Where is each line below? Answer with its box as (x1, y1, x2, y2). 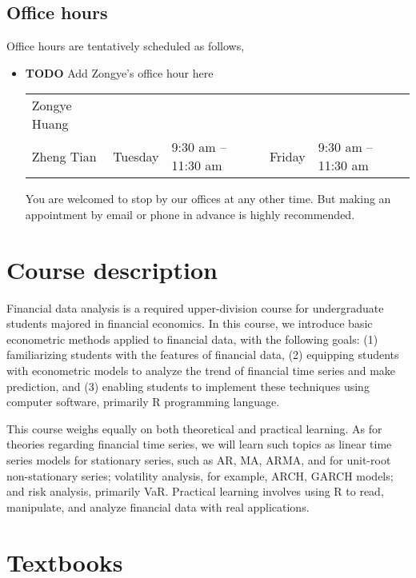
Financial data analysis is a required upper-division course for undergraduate (6, 299, 384, 316)
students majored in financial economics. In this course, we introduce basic (6, 315, 373, 332)
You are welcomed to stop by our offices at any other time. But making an (25, 190, 391, 207)
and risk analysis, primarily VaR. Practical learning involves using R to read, (6, 483, 384, 500)
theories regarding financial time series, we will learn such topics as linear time (6, 436, 392, 452)
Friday (269, 146, 306, 165)
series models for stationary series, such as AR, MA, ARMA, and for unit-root (6, 452, 391, 468)
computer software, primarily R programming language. (6, 393, 280, 410)
